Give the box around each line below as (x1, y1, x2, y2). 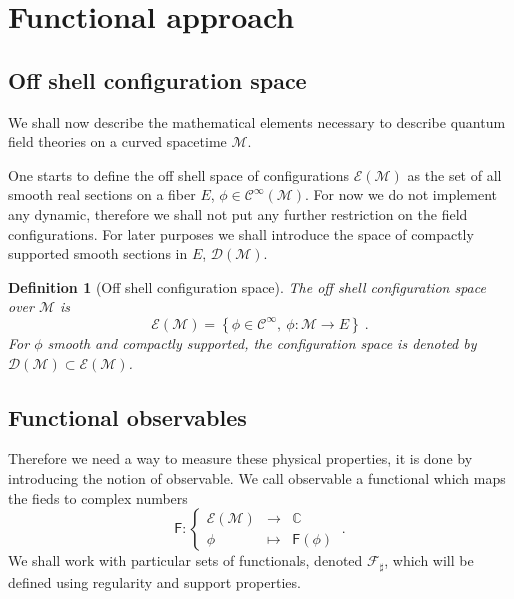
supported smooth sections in (8, 243, 188, 264)
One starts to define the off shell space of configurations (8, 164, 350, 185)
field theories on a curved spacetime (8, 131, 227, 152)
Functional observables (8, 401, 247, 432)
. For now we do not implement (305, 184, 498, 205)
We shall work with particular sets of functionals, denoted (8, 550, 363, 571)
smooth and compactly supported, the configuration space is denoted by (47, 332, 477, 353)
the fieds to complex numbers (8, 487, 188, 508)
